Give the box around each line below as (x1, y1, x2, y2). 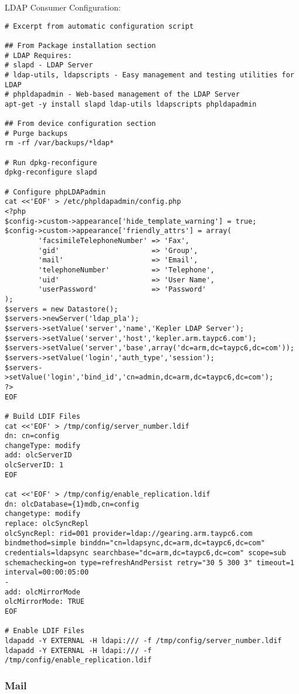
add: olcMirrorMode (5, 587, 80, 596)
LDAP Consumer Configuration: (5, 1, 121, 13)
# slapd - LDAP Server (5, 61, 93, 70)
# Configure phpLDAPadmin (5, 187, 106, 196)
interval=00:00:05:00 (5, 568, 89, 577)
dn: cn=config (5, 432, 60, 440)
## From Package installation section (5, 41, 156, 50)
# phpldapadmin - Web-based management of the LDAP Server (5, 90, 240, 99)
